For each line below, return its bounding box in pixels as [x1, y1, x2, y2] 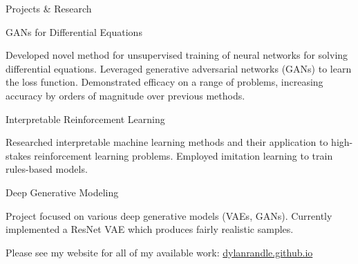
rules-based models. [6, 162, 88, 176]
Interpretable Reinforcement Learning [6, 111, 165, 126]
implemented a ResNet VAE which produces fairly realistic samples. [6, 222, 294, 236]
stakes [6, 148, 31, 162]
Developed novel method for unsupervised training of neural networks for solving [6, 48, 348, 62]
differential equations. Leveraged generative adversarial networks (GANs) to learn [6, 61, 352, 75]
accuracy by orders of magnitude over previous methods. [6, 88, 245, 102]
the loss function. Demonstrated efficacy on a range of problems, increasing [6, 75, 323, 89]
